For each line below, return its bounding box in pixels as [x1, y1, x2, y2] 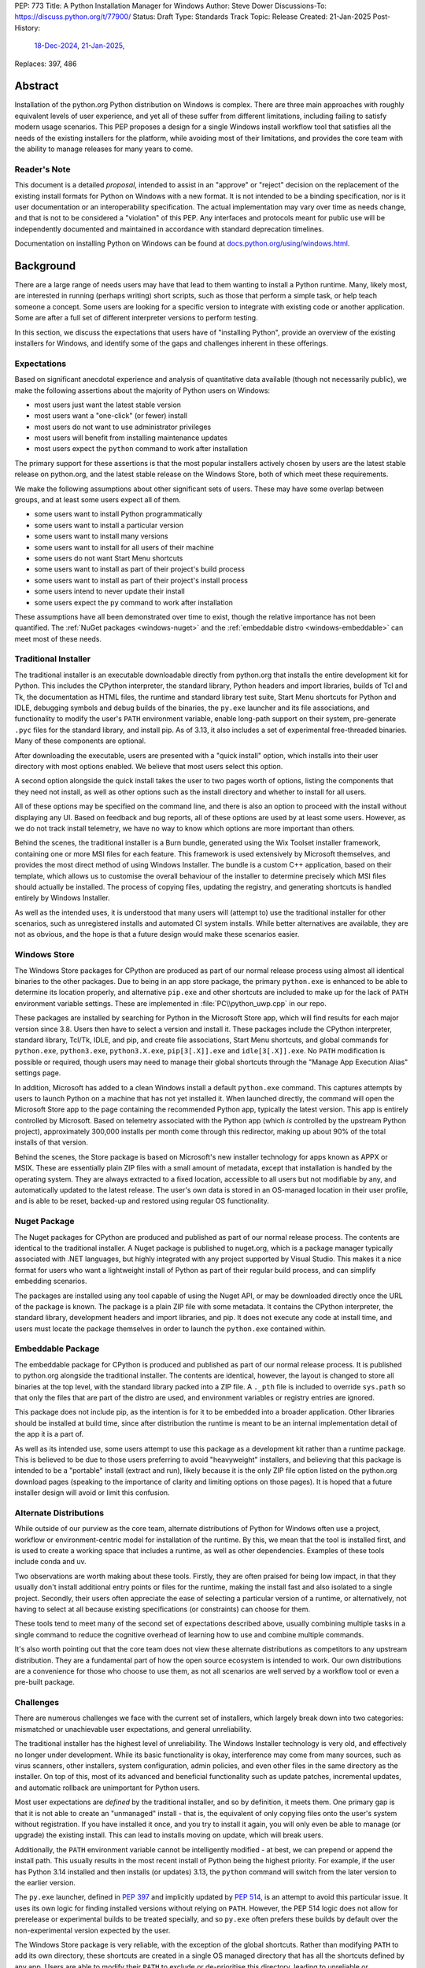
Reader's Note [14, 164, 71, 175]
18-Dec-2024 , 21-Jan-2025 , [34, 41, 125, 50]
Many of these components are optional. [14, 736, 146, 745]
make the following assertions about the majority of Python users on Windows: [14, 386, 271, 395]
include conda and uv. [14, 1557, 87, 1567]
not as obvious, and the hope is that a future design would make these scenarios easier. [14, 930, 300, 939]
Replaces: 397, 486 [14, 59, 77, 68]
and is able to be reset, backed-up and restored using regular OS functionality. [14, 1197, 269, 1206]
